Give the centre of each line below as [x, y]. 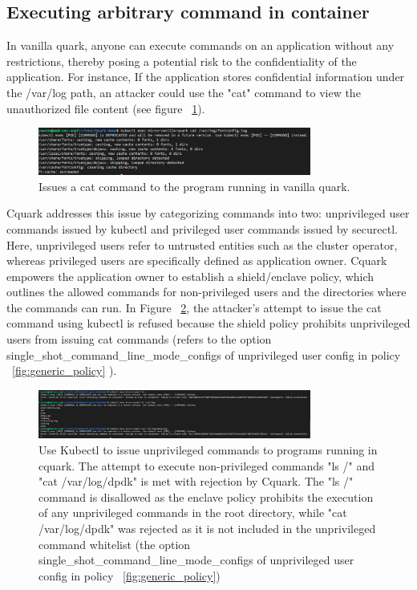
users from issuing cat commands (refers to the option [139, 339]
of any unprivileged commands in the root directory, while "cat [193, 513]
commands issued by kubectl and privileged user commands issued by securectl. [202, 228]
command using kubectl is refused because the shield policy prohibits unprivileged [208, 323]
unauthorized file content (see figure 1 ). [106, 108]
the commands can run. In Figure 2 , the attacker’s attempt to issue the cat [194, 307]
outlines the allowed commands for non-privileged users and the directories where [206, 292]
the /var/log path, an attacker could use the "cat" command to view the [184, 92]
